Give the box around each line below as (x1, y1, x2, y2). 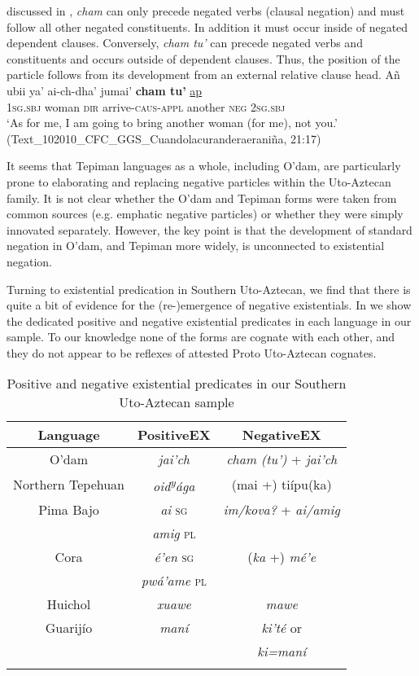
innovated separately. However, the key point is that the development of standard (7, 221, 412, 238)
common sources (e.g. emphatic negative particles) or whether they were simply (7, 205, 404, 222)
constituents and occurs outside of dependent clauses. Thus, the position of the (7, 50, 400, 67)
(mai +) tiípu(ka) (231, 475, 332, 494)
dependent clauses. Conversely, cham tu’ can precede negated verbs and (7, 34, 363, 51)
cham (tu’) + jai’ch (226, 450, 338, 469)
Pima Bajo (38, 499, 99, 519)
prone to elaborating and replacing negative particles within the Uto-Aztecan (7, 173, 391, 190)
